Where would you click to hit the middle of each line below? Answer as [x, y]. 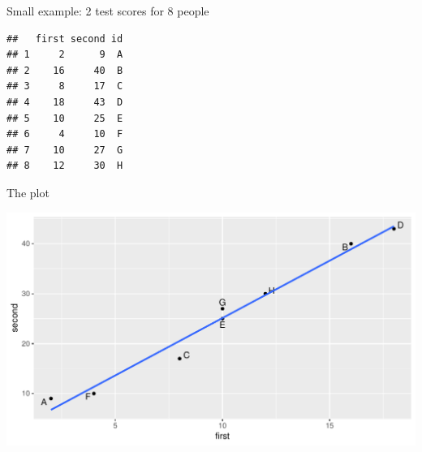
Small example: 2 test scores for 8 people [108, 11]
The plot [28, 192]
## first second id [65, 39]
